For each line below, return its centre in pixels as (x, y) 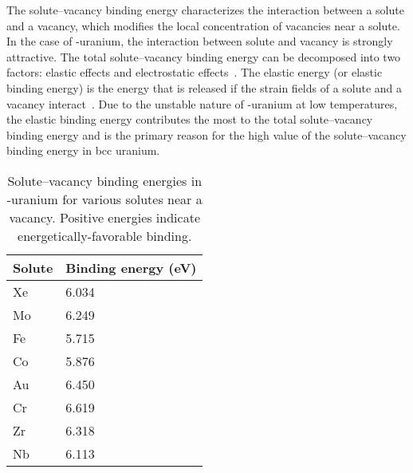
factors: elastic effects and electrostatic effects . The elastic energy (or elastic (195, 72)
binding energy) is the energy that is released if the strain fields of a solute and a (205, 87)
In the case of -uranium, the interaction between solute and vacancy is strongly (200, 41)
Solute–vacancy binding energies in (105, 180)
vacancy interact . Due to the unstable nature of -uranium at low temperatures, (202, 103)
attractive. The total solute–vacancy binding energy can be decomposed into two (204, 56)
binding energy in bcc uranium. (83, 150)
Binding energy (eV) (131, 267)
